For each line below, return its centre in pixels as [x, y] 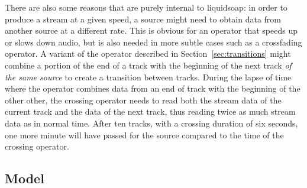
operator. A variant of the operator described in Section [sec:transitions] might [148, 54]
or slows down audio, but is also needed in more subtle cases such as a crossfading [153, 42]
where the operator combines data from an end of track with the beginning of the [153, 88]
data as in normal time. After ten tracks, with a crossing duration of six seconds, [151, 123]
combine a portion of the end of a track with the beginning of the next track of [148, 65]
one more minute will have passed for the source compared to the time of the [144, 134]
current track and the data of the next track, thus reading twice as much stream [150, 111]
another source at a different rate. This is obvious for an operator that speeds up [151, 30]
